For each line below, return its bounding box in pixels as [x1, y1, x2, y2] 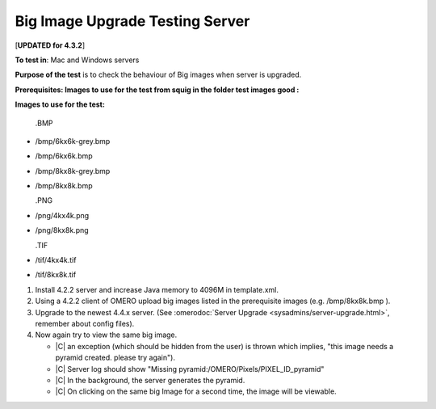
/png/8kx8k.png [35, 226, 89, 235]
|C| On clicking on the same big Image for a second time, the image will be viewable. [55, 386, 337, 396]
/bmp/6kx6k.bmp [35, 151, 93, 161]
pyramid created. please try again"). [55, 352, 175, 363]
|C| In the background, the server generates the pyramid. [55, 375, 245, 385]
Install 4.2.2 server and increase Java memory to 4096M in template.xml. [35, 285, 279, 294]
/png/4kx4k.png [35, 210, 90, 220]
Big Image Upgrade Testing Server [15, 12, 250, 30]
